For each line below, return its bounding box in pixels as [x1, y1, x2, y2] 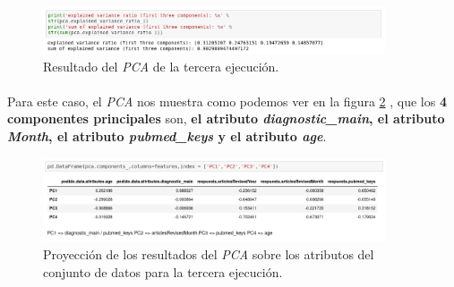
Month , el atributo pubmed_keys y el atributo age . [7, 127, 327, 146]
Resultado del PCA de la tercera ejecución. [43, 56, 279, 75]
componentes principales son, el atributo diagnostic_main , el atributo [7, 109, 445, 128]
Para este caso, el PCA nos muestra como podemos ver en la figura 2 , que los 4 [7, 91, 447, 110]
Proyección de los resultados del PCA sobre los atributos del [43, 245, 374, 264]
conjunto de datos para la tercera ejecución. [43, 262, 283, 281]
